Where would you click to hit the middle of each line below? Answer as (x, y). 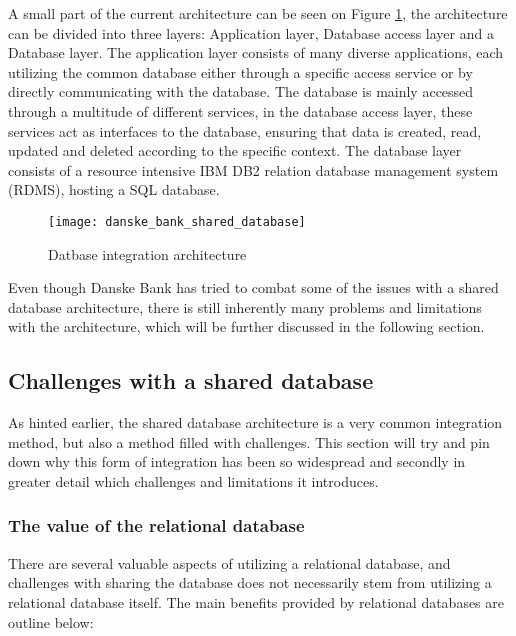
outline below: (51, 621)
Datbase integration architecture (147, 253)
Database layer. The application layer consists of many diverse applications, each (256, 52)
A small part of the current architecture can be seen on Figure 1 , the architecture (258, 13)
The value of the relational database (156, 525)
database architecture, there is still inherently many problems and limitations (245, 306)
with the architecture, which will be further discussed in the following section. (246, 326)
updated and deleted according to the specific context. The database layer (235, 150)
